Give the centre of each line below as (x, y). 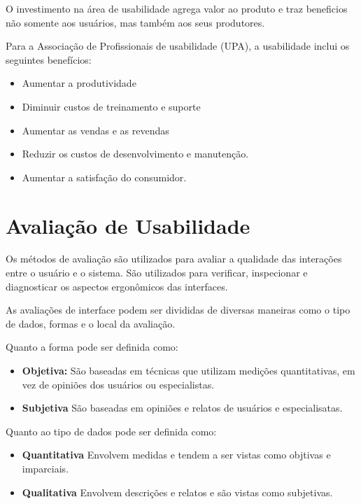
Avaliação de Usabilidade (128, 225)
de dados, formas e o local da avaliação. (91, 323)
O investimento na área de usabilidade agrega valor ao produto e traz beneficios (177, 8)
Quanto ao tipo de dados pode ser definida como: (111, 431)
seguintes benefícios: (49, 59)
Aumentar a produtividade (79, 83)
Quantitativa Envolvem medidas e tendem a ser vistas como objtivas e (176, 455)
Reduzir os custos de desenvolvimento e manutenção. (135, 154)
